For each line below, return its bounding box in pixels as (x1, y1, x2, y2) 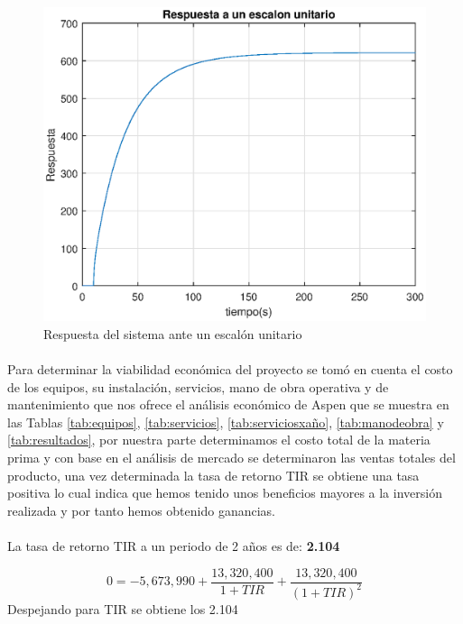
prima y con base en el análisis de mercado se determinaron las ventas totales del (7, 447, 456, 466)
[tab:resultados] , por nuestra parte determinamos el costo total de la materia (7, 430, 431, 449)
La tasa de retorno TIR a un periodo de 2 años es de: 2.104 (7, 536, 340, 555)
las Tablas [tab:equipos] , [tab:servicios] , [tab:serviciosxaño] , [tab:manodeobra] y (7, 412, 444, 431)
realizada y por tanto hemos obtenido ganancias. (7, 500, 275, 519)
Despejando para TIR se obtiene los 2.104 (7, 599, 238, 618)
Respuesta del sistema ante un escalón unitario (43, 324, 302, 343)
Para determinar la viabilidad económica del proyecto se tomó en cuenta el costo (7, 360, 453, 378)
